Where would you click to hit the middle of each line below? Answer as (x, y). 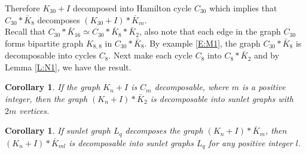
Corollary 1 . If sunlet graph (58, 130)
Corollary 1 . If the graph (53, 87)
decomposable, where (192, 87)
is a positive (264, 87)
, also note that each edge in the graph (210, 31)
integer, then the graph (46, 99)
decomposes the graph (164, 130)
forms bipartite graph (44, 43)
